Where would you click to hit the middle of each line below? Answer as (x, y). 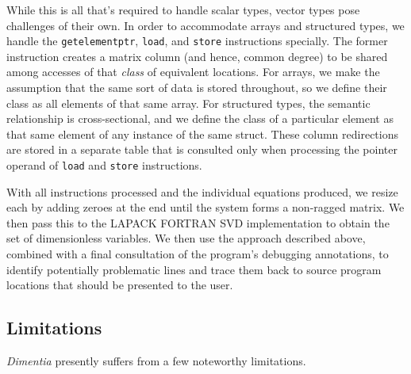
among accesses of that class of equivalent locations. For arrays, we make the (193, 72)
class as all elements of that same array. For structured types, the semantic (188, 103)
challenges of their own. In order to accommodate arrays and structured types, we (205, 25)
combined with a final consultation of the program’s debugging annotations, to (198, 254)
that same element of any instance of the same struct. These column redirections (203, 134)
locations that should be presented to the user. (120, 285)
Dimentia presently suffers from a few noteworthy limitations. (156, 361)
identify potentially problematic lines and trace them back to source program (194, 269)
